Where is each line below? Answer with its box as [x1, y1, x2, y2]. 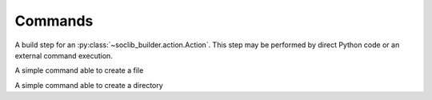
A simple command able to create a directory [14, 80, 163, 90]
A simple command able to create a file [14, 66, 144, 75]
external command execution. [14, 50, 114, 60]
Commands [14, 12, 94, 30]
